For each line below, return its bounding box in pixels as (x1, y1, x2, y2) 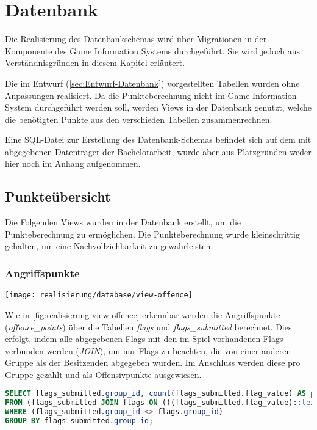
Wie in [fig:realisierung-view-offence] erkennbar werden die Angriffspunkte (5, 308, 280, 321)
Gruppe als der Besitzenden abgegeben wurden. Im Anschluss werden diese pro (5, 356, 301, 369)
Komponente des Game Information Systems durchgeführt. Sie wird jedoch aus (5, 44, 300, 57)
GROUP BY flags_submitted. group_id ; (5, 417, 154, 426)
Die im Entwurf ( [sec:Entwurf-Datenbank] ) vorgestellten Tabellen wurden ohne (5, 76, 300, 89)
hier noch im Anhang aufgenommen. (5, 157, 141, 170)
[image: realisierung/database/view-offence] (5, 291, 193, 300)
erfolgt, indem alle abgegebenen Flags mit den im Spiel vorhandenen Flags (5, 332, 283, 345)
